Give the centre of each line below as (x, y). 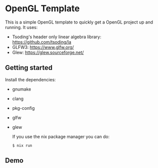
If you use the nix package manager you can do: (61, 136)
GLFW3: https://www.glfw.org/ (43, 47)
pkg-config (23, 108)
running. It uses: (22, 27)
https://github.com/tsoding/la (42, 42)
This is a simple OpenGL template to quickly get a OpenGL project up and (79, 22)
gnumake (22, 89)
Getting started (29, 68)
